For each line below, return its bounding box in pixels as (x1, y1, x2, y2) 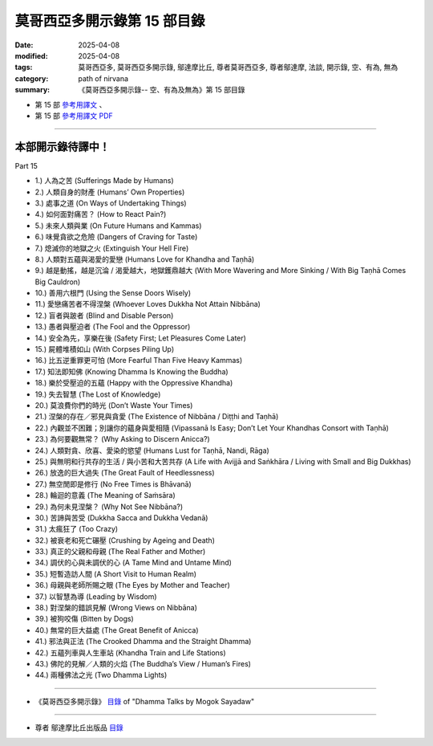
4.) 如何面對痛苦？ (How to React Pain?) (34, 210, 167, 219)
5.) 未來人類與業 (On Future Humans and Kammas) (34, 221, 202, 230)
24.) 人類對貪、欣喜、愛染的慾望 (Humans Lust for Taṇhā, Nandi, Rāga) (34, 446, 270, 455)
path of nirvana (78, 73, 128, 84)
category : (14, 73, 49, 84)
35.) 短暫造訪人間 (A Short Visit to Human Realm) (34, 569, 196, 578)
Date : (14, 40, 34, 50)
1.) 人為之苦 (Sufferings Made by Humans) (34, 176, 174, 185)
